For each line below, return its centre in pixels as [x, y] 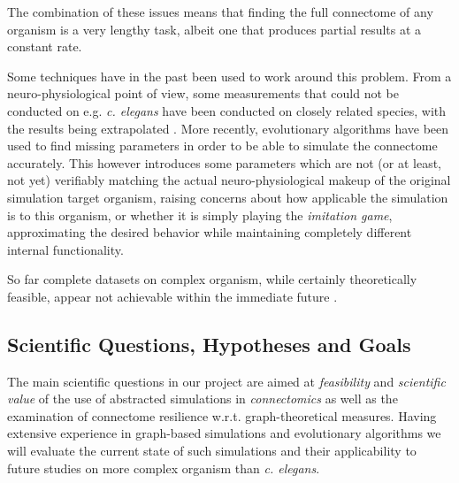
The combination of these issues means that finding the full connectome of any [220, 11]
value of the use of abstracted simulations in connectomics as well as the [203, 399]
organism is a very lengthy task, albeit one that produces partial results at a [214, 29]
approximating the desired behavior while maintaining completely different [210, 232]
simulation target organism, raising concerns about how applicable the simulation [228, 197]
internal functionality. [65, 249]
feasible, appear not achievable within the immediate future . [172, 296]
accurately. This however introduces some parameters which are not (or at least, [224, 162]
